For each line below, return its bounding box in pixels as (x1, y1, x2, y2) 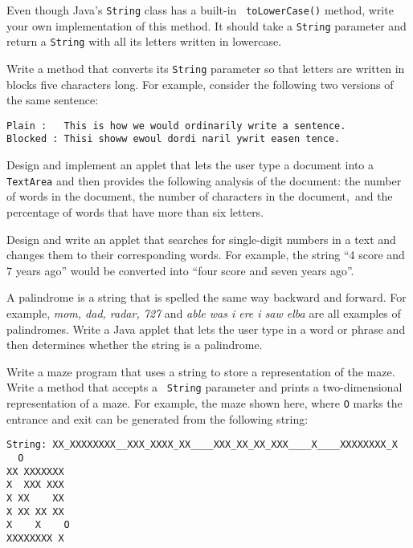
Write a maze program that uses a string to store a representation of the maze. (6, 363, 395, 380)
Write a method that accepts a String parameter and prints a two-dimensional (6, 379, 403, 396)
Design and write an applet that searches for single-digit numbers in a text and (6, 230, 396, 247)
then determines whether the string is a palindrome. (6, 336, 263, 353)
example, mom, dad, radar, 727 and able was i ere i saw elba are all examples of (6, 304, 401, 321)
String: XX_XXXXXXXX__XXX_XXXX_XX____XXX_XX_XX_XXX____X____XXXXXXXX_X (6, 439, 398, 451)
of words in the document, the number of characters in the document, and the (6, 188, 393, 205)
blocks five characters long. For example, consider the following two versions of (6, 75, 394, 92)
